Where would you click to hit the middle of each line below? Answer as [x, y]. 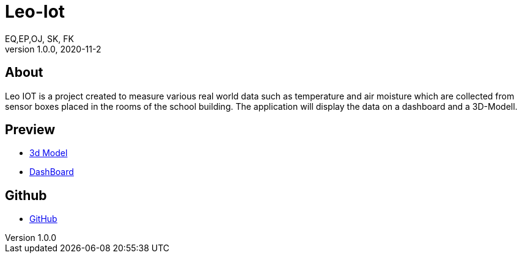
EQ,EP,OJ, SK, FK [39, 38]
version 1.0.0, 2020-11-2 [53, 49]
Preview [30, 130]
